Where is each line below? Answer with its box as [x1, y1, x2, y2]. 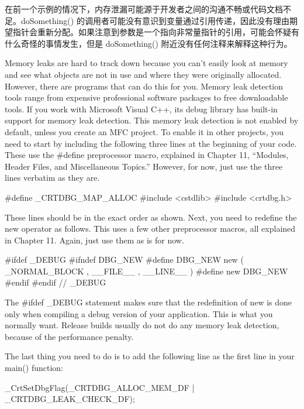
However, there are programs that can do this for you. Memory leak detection [5, 80, 284, 92]
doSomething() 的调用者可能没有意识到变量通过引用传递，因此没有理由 [20, 14, 289, 26]
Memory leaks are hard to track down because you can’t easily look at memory [5, 57, 288, 69]
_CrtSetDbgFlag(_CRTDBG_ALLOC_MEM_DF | [5, 381, 195, 393]
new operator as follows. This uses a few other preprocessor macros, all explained [5, 222, 296, 235]
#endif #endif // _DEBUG [5, 276, 106, 288]
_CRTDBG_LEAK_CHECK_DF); [5, 393, 135, 405]
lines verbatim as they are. [5, 171, 100, 184]
